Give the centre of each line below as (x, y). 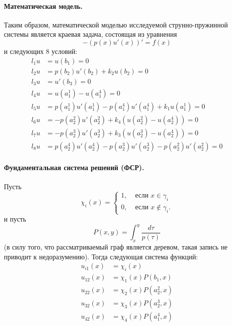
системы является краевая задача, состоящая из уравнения (91, 34)
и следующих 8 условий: (41, 51)
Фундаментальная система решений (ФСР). (74, 167)
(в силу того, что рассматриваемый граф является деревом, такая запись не (116, 247)
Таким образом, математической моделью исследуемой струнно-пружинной (116, 24)
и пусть (15, 219)
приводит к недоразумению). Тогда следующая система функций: (101, 256)
